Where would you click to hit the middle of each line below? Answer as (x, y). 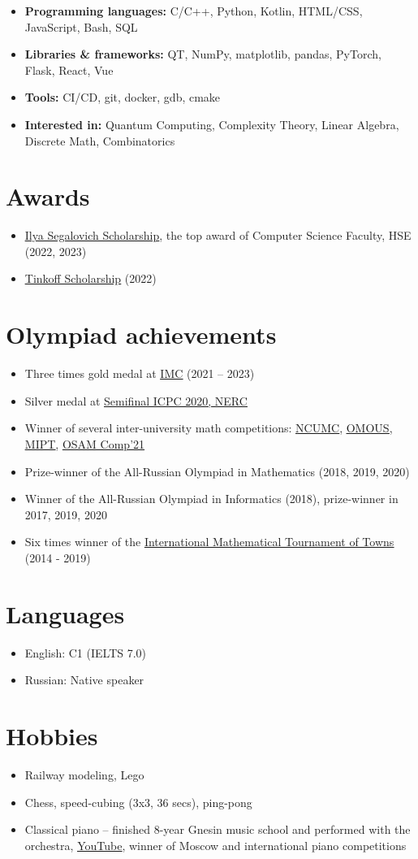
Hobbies (52, 736)
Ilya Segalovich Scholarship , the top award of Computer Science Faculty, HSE (218, 235)
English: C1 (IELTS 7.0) (86, 652)
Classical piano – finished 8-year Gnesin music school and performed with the (218, 829)
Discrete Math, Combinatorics (100, 140)
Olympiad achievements (141, 334)
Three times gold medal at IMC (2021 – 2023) (140, 373)
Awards (48, 196)
